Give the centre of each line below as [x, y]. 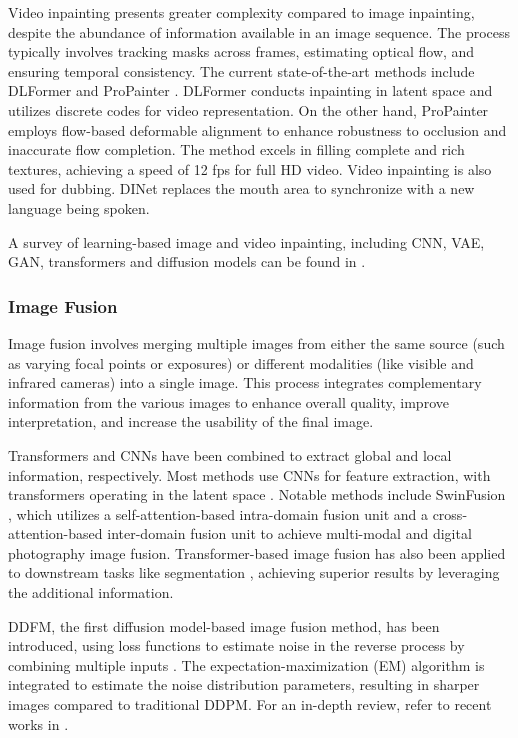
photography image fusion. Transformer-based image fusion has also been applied [257, 552]
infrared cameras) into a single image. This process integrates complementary [245, 382]
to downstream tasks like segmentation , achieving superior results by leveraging [254, 572]
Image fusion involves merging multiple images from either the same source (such [256, 342]
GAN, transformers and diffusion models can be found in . [187, 261]
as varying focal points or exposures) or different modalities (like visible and [241, 362]
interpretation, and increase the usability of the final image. [191, 421]
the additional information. [91, 592]
